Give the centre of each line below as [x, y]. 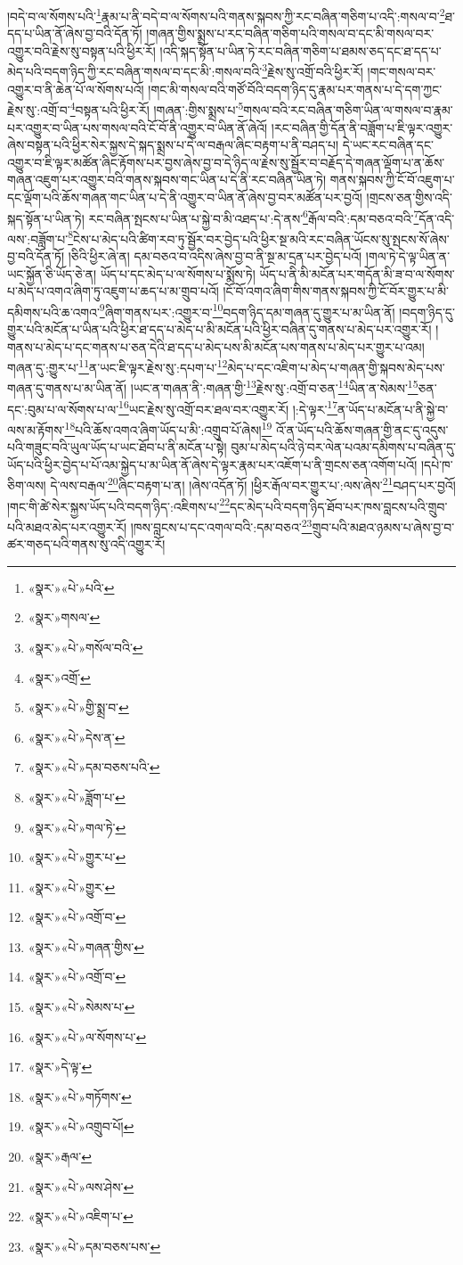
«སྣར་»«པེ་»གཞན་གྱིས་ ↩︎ [86, 946]
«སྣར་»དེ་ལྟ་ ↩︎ [60, 1067]
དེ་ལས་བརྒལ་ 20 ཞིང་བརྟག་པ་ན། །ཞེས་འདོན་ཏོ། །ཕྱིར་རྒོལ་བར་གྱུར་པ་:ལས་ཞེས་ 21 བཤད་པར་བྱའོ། [253, 484]
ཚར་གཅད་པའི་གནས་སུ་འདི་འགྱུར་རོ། [86, 544]
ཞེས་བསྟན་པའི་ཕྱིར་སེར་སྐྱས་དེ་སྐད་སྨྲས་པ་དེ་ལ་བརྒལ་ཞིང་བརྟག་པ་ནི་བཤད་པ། [173, 145]
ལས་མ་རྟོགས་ [36, 429]
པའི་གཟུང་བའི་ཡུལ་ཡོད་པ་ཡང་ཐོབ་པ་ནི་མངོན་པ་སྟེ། [117, 447]
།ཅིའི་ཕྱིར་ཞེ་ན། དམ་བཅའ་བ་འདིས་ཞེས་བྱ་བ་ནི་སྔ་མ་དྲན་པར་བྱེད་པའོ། [215, 256]
